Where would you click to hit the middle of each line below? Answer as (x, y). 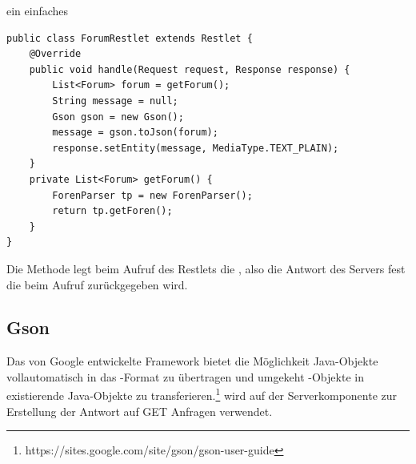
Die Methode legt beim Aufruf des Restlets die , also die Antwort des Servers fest (206, 268)
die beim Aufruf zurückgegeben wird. (97, 284)
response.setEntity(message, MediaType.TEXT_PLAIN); (196, 148)
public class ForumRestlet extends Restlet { (130, 38)
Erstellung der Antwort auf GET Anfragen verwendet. (140, 411)
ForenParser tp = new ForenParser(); (152, 195)
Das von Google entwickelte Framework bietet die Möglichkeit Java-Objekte (192, 361)
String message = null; (115, 101)
